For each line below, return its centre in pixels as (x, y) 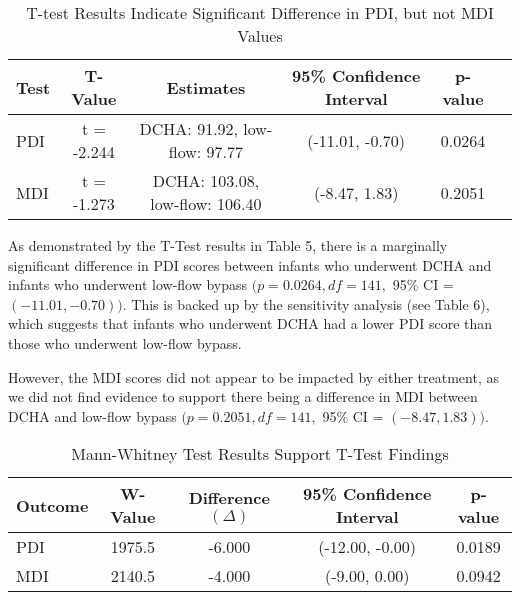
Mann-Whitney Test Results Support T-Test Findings (260, 454)
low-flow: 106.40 (206, 203)
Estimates (206, 87)
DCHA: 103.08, (206, 180)
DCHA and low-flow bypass (92, 415)
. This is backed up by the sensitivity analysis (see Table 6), (306, 303)
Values (260, 35)
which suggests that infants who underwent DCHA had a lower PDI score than (250, 323)
